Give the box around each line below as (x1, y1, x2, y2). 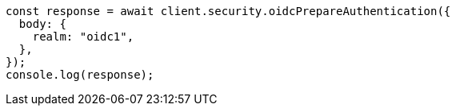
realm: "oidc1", (32, 30, 134, 43)
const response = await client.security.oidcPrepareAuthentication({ (6, 5, 451, 17)
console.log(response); (6, 68, 154, 81)
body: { (18, 17, 66, 30)
